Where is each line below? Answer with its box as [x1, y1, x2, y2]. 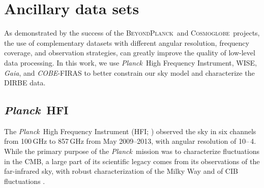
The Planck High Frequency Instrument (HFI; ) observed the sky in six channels [4, 126, 256, 136]
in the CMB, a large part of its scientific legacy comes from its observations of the [4, 155, 260, 166]
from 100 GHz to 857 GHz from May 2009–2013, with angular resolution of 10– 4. [4, 136, 256, 146]
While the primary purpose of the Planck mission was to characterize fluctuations [4, 146, 260, 156]
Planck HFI [4, 102, 69, 118]
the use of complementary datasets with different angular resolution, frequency [4, 37, 249, 48]
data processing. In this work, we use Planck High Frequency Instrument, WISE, [4, 57, 257, 68]
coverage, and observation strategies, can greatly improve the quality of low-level [4, 47, 255, 58]
